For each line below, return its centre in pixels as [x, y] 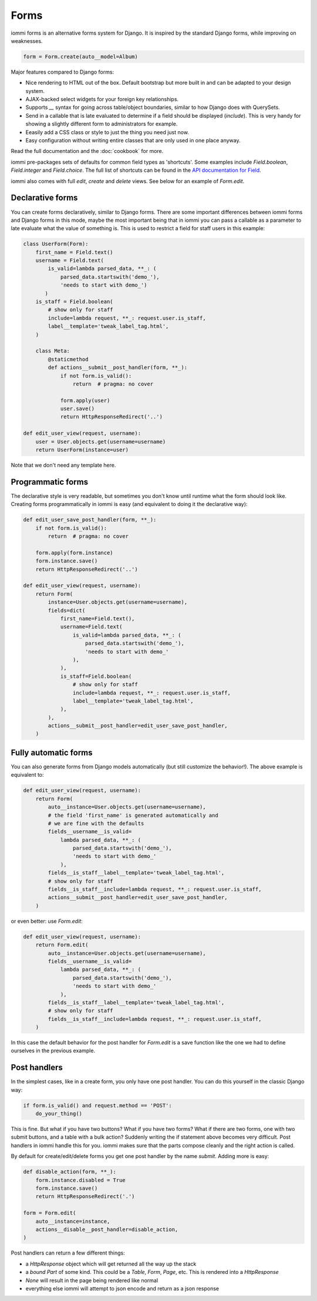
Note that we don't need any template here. [63, 465]
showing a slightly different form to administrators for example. [102, 124]
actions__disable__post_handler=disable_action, [107, 1229]
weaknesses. [27, 41]
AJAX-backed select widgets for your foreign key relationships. [102, 99]
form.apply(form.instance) [75, 553]
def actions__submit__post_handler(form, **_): [118, 367]
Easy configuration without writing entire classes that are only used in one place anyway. [133, 141]
